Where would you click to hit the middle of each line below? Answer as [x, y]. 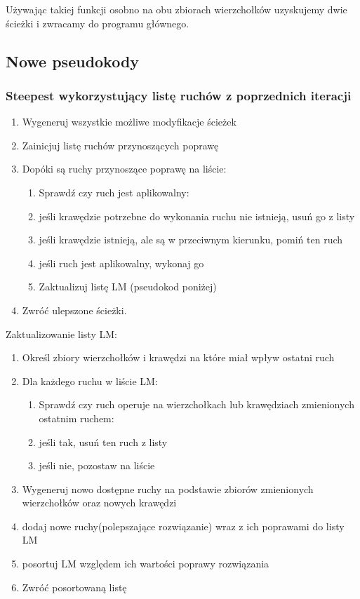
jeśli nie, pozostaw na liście [97, 465]
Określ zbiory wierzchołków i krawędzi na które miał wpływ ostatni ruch [178, 357]
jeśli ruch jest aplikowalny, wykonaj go [121, 263]
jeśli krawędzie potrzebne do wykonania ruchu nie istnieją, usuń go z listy [197, 216]
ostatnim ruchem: [76, 418]
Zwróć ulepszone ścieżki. [74, 310]
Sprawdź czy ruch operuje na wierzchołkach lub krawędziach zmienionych [196, 404]
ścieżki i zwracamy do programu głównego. [98, 23]
